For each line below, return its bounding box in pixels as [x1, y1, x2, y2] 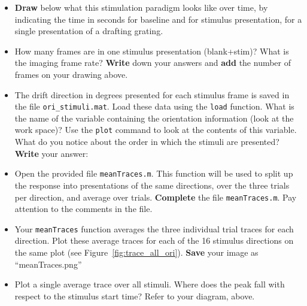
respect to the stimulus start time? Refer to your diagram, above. [14, 289, 255, 302]
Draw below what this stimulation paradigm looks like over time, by [14, 1, 268, 13]
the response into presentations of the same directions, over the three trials [14, 178, 290, 191]
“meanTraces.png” [14, 257, 82, 270]
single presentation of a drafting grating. [14, 25, 163, 37]
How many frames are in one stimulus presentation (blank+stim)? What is [14, 44, 289, 57]
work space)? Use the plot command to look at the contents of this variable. [14, 123, 297, 136]
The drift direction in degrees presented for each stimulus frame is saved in [14, 88, 290, 101]
